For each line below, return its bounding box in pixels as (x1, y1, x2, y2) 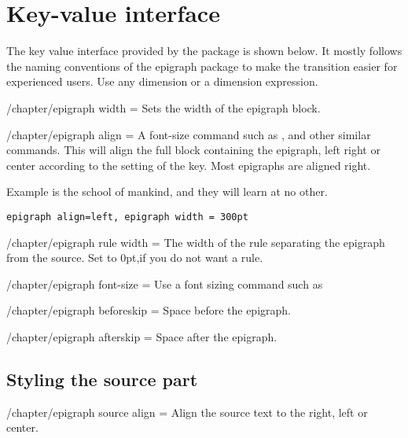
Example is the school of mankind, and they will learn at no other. (6, 183, 328, 200)
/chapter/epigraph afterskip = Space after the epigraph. (6, 328, 278, 344)
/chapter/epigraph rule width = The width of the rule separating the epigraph (6, 234, 385, 250)
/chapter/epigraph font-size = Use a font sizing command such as (6, 275, 323, 292)
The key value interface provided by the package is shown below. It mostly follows (6, 42, 402, 59)
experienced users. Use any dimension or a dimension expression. (6, 73, 318, 90)
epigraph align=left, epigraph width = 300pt (6, 211, 248, 223)
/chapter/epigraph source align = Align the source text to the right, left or (6, 403, 368, 420)
